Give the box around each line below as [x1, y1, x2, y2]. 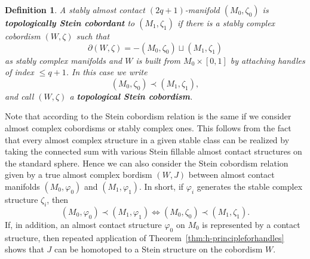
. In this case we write [66, 66, 148, 78]
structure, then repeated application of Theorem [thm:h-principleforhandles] [5, 231, 284, 243]
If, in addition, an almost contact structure [5, 218, 162, 230]
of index [5, 66, 34, 78]
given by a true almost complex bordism [5, 168, 152, 181]
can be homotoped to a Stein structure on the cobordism [54, 243, 263, 255]
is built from [136, 54, 181, 66]
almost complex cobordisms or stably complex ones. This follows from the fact [5, 121, 291, 134]
